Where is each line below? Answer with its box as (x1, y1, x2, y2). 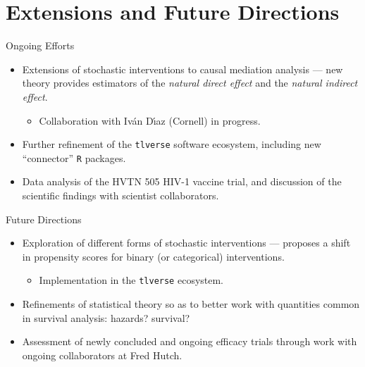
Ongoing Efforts (6, 38, 75, 53)
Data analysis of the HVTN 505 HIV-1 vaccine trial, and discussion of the (22, 174, 342, 189)
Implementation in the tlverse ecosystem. (39, 273, 224, 287)
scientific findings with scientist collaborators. (22, 188, 219, 202)
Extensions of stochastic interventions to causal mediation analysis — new (22, 61, 343, 76)
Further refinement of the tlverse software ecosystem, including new (22, 137, 321, 151)
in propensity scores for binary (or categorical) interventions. (22, 249, 285, 263)
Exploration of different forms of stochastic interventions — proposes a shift (22, 235, 351, 250)
